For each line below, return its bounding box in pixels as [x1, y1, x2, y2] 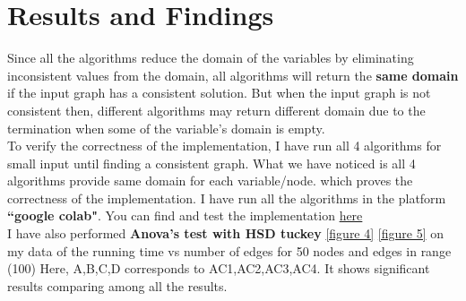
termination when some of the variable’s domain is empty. [7, 118, 325, 137]
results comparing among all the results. [7, 276, 228, 295]
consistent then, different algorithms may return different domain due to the [7, 100, 426, 119]
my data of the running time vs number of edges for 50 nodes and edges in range [7, 241, 452, 260]
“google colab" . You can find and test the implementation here [7, 206, 363, 225]
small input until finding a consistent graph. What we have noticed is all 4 [7, 153, 416, 172]
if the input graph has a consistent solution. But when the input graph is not [7, 83, 431, 102]
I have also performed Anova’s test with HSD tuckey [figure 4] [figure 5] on [7, 224, 444, 243]
